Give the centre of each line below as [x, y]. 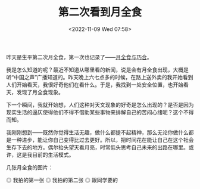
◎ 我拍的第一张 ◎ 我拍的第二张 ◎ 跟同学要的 [62, 180]
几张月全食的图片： [30, 167]
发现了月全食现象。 [40, 92]
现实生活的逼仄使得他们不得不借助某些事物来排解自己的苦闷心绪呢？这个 [95, 112]
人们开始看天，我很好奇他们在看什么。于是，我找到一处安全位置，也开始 [95, 85]
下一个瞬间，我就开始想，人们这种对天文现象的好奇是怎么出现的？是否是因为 [100, 104]
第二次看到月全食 [100, 12]
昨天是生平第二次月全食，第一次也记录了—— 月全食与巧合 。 [79, 57]
